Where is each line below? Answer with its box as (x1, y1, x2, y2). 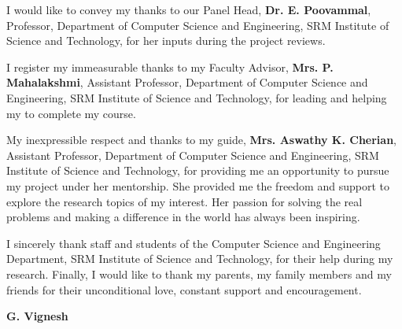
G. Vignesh (6, 308, 68, 324)
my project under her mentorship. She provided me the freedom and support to (6, 177, 389, 194)
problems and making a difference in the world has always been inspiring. (6, 209, 360, 225)
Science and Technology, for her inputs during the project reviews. (6, 32, 326, 49)
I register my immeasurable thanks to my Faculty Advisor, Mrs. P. (6, 58, 334, 75)
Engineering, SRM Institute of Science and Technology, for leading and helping (6, 89, 387, 105)
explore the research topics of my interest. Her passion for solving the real (6, 193, 363, 209)
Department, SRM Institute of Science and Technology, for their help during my (6, 250, 393, 267)
